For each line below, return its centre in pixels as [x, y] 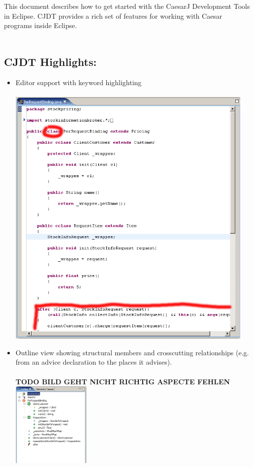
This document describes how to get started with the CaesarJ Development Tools [127, 6]
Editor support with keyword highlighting [79, 82]
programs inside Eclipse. [41, 25]
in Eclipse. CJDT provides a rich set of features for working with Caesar [113, 16]
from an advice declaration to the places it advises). [94, 362]
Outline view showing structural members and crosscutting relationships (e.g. [132, 352]
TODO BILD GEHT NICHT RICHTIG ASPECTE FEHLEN [123, 381]
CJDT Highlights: [50, 61]
